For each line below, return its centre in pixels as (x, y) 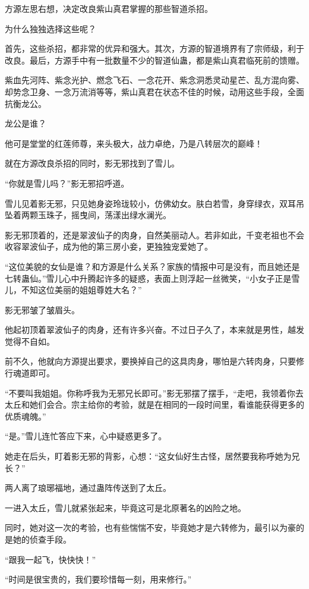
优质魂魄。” (26, 416)
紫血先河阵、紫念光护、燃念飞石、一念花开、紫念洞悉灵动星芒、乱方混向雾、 (154, 80)
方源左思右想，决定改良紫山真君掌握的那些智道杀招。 (109, 8)
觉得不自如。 (30, 341)
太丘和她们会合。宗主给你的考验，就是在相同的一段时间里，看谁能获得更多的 (154, 404)
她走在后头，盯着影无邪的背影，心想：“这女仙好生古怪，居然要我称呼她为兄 (152, 456)
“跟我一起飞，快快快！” (51, 559)
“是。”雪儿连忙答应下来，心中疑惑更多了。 (86, 436)
